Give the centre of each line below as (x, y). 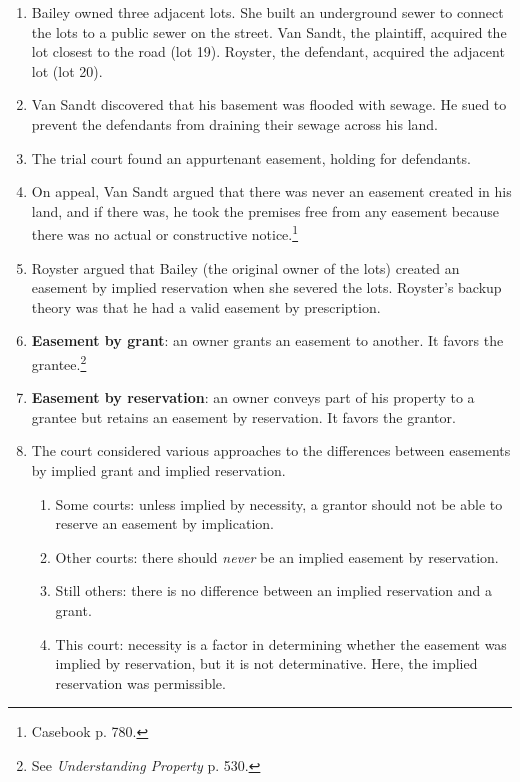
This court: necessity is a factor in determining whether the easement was (281, 643)
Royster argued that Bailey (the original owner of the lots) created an (245, 267)
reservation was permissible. (140, 682)
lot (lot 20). (67, 70)
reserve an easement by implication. (164, 523)
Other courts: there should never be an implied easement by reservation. (277, 556)
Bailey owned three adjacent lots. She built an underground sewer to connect (267, 12)
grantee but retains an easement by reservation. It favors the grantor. (243, 416)
